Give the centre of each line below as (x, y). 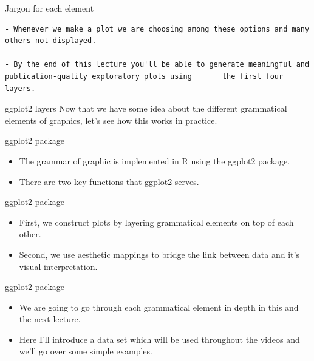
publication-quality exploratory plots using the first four (144, 76)
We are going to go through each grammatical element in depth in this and (159, 307)
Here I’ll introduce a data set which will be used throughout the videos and (159, 339)
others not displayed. (51, 41)
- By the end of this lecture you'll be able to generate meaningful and (157, 65)
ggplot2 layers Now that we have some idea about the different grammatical (146, 108)
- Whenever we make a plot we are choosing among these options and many (157, 29)
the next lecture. (50, 319)
